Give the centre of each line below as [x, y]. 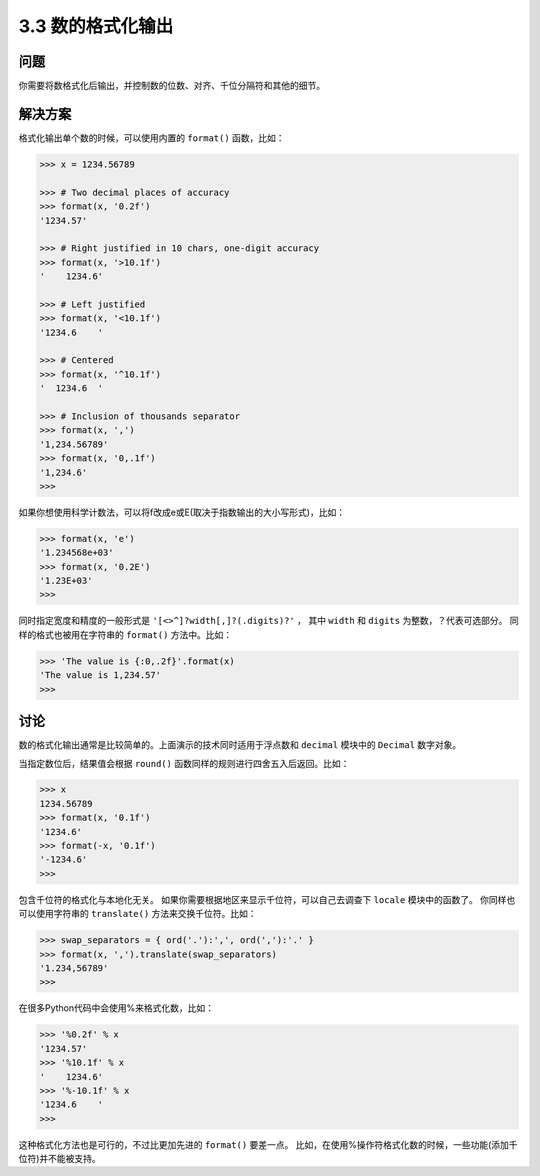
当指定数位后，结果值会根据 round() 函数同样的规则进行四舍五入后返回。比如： [184, 763]
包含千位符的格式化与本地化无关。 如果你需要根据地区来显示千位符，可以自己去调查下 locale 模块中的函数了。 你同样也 [267, 899]
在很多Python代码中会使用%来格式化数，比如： [116, 1008]
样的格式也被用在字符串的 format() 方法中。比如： [125, 634]
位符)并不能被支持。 [60, 1159]
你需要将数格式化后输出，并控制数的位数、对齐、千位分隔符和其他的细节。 [171, 86]
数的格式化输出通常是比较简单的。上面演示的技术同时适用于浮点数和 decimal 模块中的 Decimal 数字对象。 [240, 745]
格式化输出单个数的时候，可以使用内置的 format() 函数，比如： [151, 137]
